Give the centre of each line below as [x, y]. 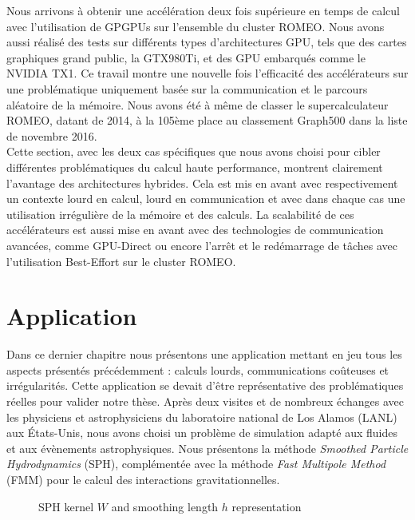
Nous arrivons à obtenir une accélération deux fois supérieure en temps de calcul [203, 10]
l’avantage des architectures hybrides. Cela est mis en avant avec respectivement [202, 183]
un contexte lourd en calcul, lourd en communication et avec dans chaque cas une [206, 198]
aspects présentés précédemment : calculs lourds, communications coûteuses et [198, 369]
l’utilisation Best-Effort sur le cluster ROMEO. [121, 261]
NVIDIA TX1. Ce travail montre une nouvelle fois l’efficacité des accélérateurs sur [207, 73]
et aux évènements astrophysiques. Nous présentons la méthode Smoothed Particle [207, 448]
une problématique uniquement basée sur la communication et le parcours [187, 88]
